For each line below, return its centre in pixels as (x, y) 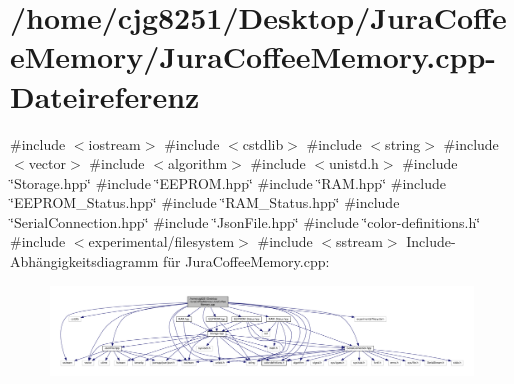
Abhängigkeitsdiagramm (84, 261)
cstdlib (263, 143)
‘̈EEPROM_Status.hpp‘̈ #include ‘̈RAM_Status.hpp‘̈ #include (205, 202)
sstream (359, 241)
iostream (114, 143)
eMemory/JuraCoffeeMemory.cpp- (253, 56)
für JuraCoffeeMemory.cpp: (246, 261)
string (403, 143)
